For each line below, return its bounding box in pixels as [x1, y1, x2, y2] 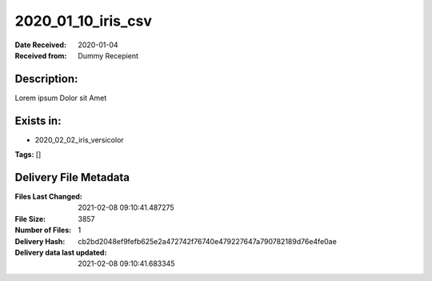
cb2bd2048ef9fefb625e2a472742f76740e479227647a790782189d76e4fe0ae [78, 236, 338, 246]
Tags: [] [14, 150, 42, 159]
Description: [14, 72, 78, 86]
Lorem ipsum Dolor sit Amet [14, 93, 107, 102]
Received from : [14, 50, 67, 60]
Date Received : [14, 40, 67, 50]
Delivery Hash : [14, 236, 66, 246]
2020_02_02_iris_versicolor [34, 134, 124, 144]
